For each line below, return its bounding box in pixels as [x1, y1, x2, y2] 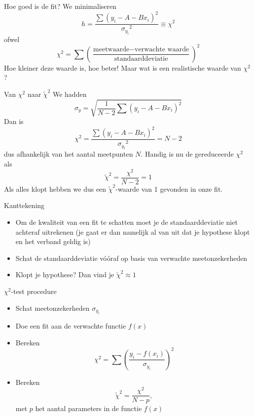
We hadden [52, 88, 87, 99]
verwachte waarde [135, 46, 189, 53]
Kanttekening [4, 200, 45, 210]
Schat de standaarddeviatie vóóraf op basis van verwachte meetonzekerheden [15, 252, 248, 263]
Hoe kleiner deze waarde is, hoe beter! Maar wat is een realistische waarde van [4, 62, 241, 73]
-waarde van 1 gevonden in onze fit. [115, 183, 223, 194]
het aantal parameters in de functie [35, 403, 142, 414]
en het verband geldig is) [15, 236, 91, 247]
